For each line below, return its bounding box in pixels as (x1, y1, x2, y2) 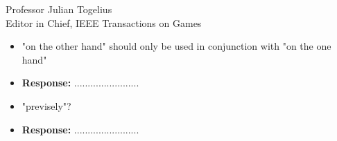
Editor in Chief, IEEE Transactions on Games (6, 15, 202, 30)
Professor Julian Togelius (6, 2, 112, 16)
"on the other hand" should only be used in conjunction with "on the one (21, 39, 331, 53)
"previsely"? (21, 98, 71, 113)
